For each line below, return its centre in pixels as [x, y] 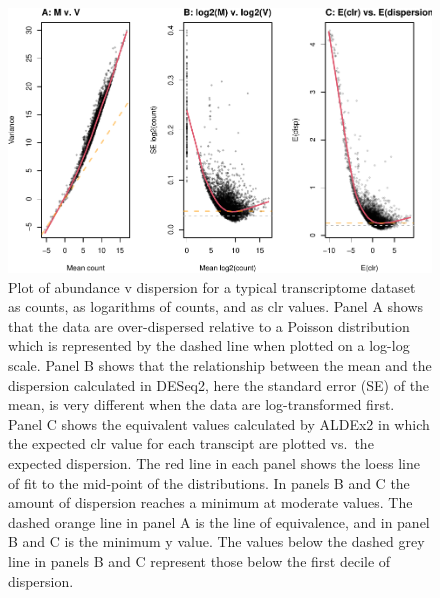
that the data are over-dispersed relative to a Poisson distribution [209, 325]
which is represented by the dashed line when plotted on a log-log [209, 345]
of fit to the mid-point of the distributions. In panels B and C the [209, 482]
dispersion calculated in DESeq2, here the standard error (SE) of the [219, 384]
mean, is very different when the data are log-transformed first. [201, 404]
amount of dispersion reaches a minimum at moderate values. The [210, 502]
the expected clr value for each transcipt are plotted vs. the [191, 443]
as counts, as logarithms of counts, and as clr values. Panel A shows [216, 306]
